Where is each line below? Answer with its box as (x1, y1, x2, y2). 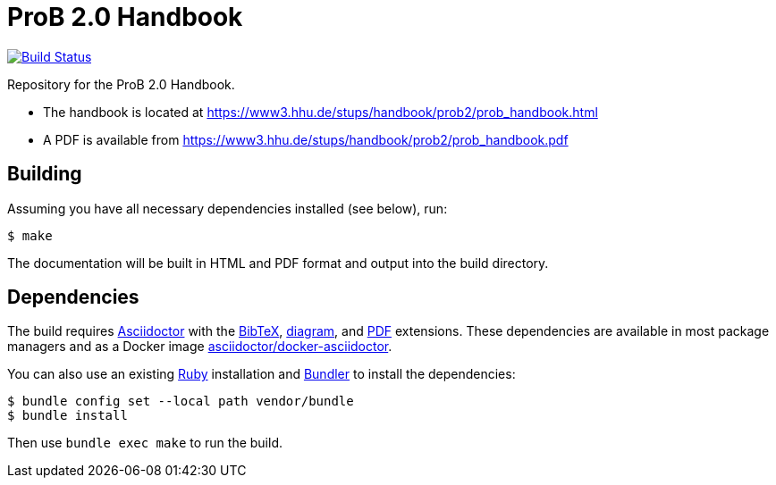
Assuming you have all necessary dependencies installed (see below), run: (7, 200, 448, 216)
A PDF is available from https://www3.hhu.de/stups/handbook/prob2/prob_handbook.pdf (43, 131, 569, 147)
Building (7, 163, 82, 186)
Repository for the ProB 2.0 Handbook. (7, 76, 235, 92)
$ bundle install (7, 408, 128, 423)
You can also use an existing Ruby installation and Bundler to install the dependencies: (7, 366, 516, 382)
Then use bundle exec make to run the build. (7, 435, 283, 451)
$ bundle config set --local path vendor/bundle (7, 394, 354, 409)
